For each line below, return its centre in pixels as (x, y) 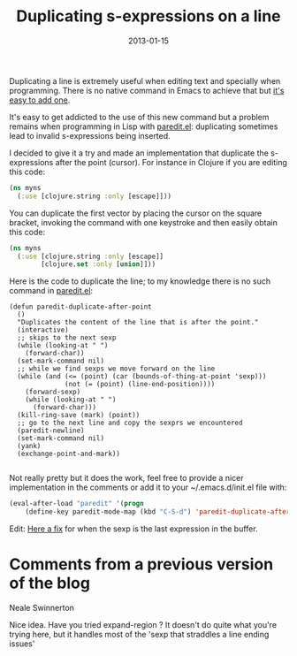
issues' (22, 644)
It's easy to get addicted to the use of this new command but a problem (139, 117)
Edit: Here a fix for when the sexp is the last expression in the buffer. (133, 529)
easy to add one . (40, 100)
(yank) (29, 446)
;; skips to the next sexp (67, 338)
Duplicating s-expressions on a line (148, 16)
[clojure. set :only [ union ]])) (99, 264)
